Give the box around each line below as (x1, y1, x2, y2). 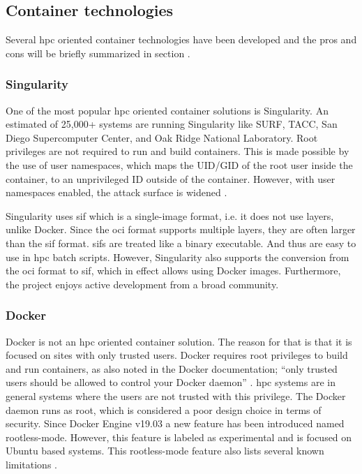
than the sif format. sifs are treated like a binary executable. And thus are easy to (6, 235, 356, 250)
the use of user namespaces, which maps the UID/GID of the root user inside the (6, 157, 353, 172)
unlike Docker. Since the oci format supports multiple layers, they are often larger (6, 222, 356, 237)
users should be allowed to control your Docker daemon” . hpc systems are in (6, 375, 335, 390)
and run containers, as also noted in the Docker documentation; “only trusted (6, 361, 338, 376)
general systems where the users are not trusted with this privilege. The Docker (6, 388, 346, 403)
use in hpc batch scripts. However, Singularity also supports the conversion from (6, 249, 349, 264)
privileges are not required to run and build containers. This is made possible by (6, 144, 349, 158)
